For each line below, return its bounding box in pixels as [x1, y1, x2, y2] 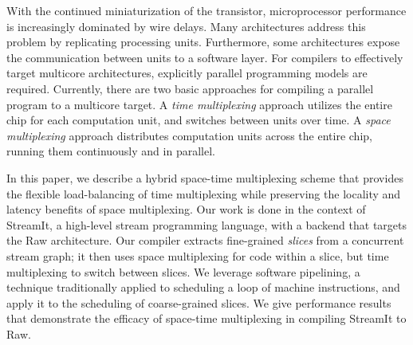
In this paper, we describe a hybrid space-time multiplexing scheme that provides [6, 169, 403, 186]
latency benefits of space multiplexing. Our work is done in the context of [6, 201, 366, 218]
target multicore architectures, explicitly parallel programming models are [6, 65, 368, 81]
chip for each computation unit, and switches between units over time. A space [6, 112, 391, 128]
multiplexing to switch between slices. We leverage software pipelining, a [6, 263, 360, 280]
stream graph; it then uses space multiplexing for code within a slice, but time [6, 247, 389, 264]
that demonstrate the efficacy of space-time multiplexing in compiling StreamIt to [6, 310, 407, 327]
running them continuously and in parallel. [6, 143, 215, 159]
